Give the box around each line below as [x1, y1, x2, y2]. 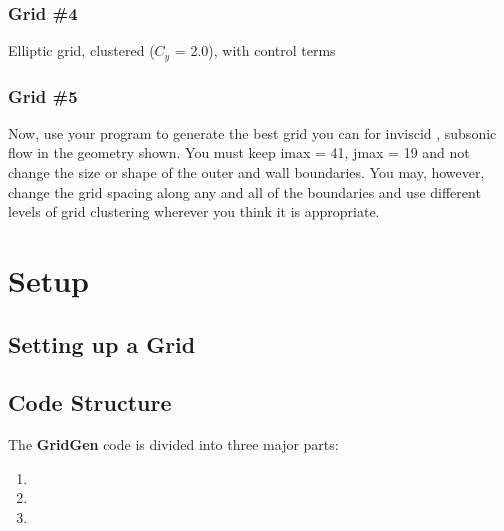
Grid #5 [8, 83, 78, 108]
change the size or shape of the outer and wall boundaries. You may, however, [8, 162, 485, 183]
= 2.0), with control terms [174, 40, 336, 61]
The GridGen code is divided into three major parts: [8, 434, 339, 455]
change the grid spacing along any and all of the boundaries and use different [8, 181, 481, 202]
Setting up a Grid [8, 328, 196, 359]
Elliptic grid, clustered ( [8, 40, 155, 61]
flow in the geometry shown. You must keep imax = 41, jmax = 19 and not [8, 142, 470, 163]
